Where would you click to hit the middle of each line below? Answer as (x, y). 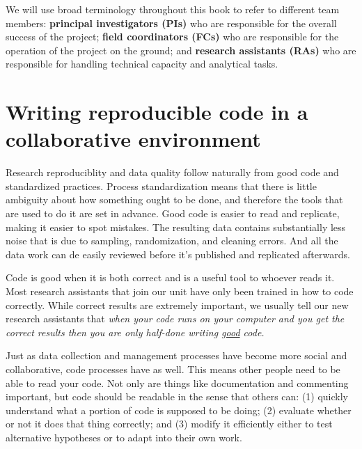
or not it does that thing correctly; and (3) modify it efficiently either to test (169, 424)
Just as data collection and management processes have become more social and (176, 355)
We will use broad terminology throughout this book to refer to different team (173, 9)
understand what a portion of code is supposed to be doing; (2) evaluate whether (179, 410)
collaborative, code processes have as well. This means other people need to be (173, 369)
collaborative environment (133, 139)
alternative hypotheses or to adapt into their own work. (124, 437)
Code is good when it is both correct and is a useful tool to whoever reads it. (170, 277)
